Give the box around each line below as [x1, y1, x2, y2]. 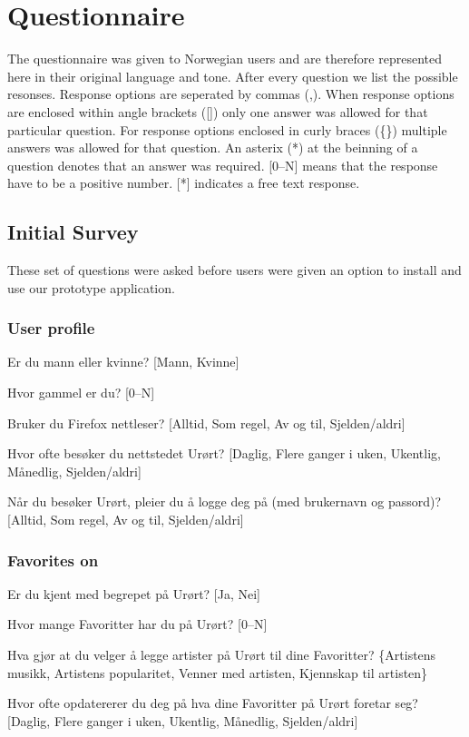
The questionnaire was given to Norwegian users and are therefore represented [7, 49, 442, 68]
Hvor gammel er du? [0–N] [7, 383, 155, 402]
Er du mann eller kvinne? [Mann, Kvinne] [7, 352, 239, 371]
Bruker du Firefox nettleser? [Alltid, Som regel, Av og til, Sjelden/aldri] [7, 413, 405, 432]
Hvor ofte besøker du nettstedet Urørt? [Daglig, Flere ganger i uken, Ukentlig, [7, 444, 441, 463]
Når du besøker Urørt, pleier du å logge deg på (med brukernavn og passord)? [7, 492, 442, 511]
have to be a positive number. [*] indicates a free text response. [7, 173, 360, 192]
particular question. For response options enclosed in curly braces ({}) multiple [7, 120, 447, 139]
